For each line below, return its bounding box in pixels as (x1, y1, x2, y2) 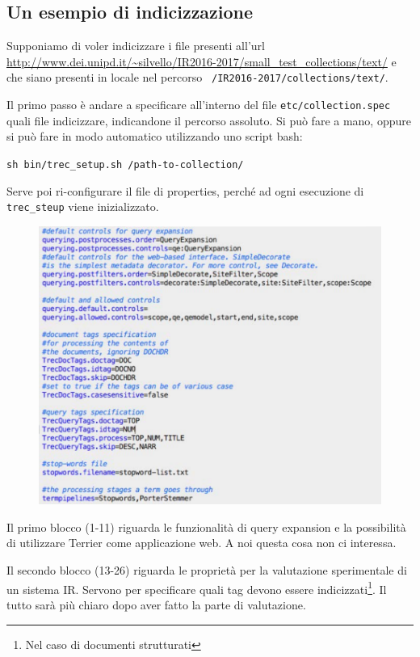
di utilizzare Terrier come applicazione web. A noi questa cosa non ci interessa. (6, 534, 397, 551)
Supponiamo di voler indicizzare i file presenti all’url (6, 37, 265, 54)
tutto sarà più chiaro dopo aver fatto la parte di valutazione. (6, 596, 306, 613)
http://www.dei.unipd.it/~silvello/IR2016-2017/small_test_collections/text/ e (6, 53, 397, 69)
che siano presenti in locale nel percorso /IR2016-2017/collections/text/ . (6, 69, 388, 86)
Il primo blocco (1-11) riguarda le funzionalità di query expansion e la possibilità (6, 518, 406, 535)
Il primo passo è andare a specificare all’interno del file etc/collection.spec (6, 96, 391, 113)
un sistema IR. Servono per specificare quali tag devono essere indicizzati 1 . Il (6, 578, 387, 597)
